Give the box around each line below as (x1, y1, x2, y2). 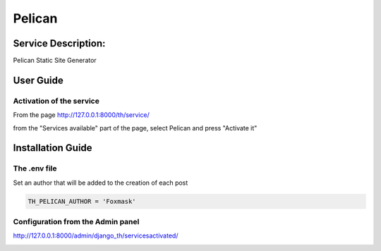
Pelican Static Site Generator (13, 56, 97, 65)
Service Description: (13, 37, 106, 49)
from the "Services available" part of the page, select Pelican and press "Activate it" (13, 123, 258, 132)
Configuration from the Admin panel (13, 217, 140, 227)
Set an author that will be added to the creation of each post (13, 178, 188, 187)
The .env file (13, 164, 57, 173)
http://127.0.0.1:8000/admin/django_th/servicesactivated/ (13, 231, 179, 240)
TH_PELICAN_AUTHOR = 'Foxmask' (28, 197, 137, 205)
